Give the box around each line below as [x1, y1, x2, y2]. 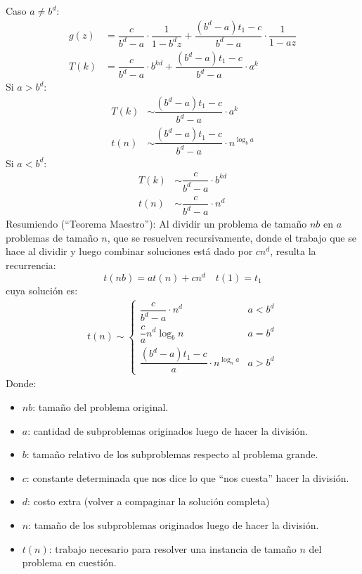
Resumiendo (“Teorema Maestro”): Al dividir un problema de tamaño [6, 216, 307, 231]
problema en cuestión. [22, 555, 117, 570]
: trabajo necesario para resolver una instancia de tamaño [49, 541, 297, 556]
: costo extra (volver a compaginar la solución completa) [27, 494, 270, 509]
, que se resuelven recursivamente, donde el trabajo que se [107, 230, 356, 244]
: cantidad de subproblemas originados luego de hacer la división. [27, 423, 308, 438]
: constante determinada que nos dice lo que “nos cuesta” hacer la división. [26, 470, 349, 485]
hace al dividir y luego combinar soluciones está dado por [6, 244, 253, 259]
